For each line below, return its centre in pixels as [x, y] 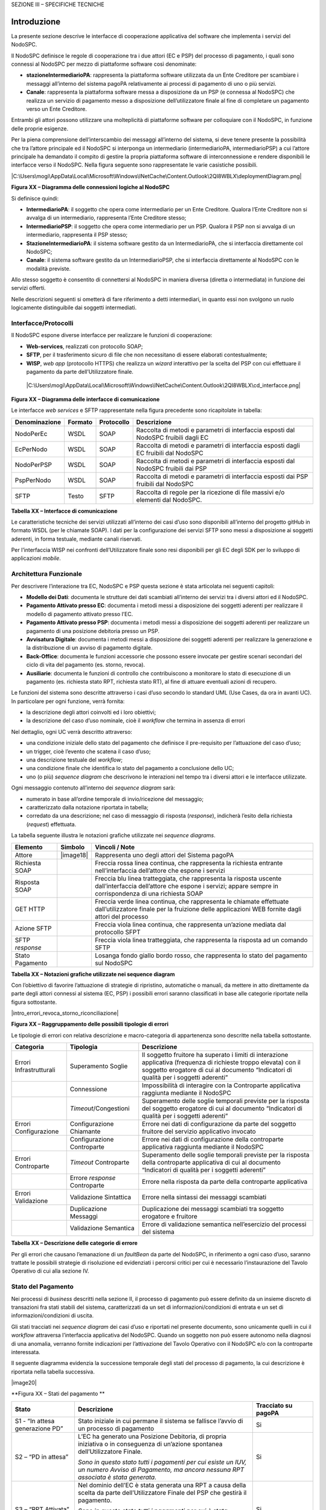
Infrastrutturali [35, 1070]
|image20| [24, 1383]
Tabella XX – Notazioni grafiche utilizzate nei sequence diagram [93, 974]
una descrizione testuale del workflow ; [75, 760]
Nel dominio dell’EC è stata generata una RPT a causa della [162, 1485]
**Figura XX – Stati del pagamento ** [58, 1394]
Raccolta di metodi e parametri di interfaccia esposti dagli [218, 445]
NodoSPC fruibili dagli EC [172, 437]
